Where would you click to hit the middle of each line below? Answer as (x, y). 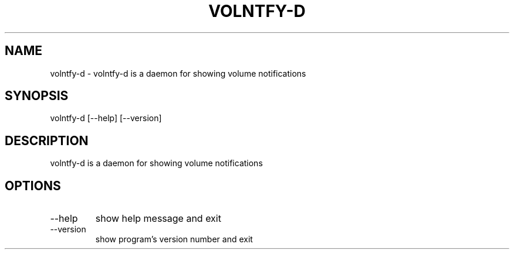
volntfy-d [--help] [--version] (106, 118)
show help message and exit (158, 219)
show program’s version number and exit (174, 239)
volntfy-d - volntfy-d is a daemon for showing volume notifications (178, 73)
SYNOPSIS (37, 96)
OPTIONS (33, 186)
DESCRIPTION (47, 140)
